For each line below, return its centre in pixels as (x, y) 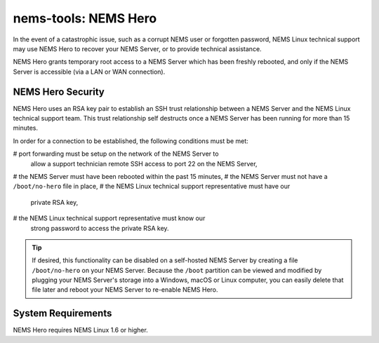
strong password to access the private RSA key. (100, 228)
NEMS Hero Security (59, 92)
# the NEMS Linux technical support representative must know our (109, 218)
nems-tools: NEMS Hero (85, 18)
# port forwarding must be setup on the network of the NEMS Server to (116, 154)
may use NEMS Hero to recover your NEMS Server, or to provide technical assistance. (138, 48)
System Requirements (62, 313)
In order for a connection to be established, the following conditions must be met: (131, 141)
